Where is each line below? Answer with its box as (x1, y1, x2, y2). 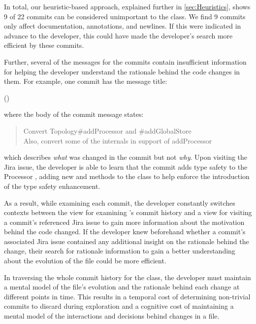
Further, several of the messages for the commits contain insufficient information (4, 56, 247, 67)
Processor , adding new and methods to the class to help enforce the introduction (4, 171, 250, 181)
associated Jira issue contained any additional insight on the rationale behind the (4, 236, 249, 246)
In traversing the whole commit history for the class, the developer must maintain (4, 272, 251, 282)
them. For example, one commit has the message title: (4, 76, 167, 86)
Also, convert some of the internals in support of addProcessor (23, 135, 212, 145)
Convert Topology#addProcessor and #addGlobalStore (23, 125, 192, 136)
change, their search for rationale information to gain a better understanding (4, 246, 235, 256)
